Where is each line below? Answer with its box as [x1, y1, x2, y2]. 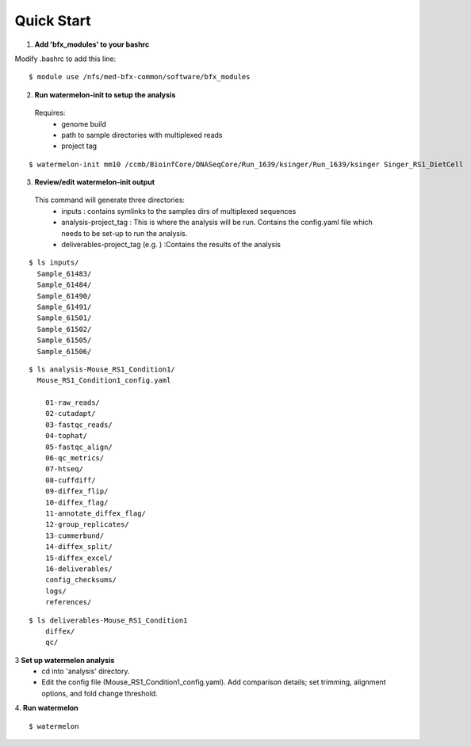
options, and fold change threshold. [41, 688, 158, 698]
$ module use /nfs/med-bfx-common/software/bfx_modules [29, 72, 251, 82]
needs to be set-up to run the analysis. [61, 228, 188, 238]
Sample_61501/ [36, 314, 92, 322]
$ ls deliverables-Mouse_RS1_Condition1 [29, 616, 188, 625]
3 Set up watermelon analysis [14, 655, 115, 665]
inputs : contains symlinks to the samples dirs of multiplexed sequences [61, 206, 297, 215]
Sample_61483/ [36, 269, 92, 278]
